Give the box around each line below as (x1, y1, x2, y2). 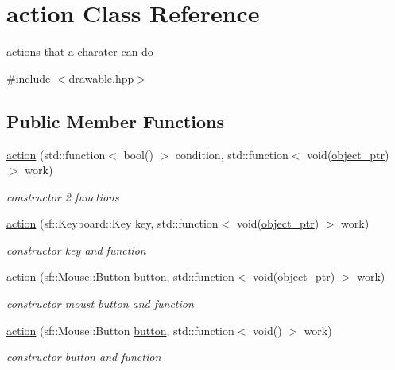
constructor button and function (6, 349, 161, 365)
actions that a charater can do (6, 43, 153, 60)
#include (6, 69, 51, 86)
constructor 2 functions (6, 188, 119, 204)
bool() (123, 146, 153, 162)
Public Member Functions (6, 108, 224, 133)
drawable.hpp (68, 69, 134, 86)
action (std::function (6, 146, 106, 162)
